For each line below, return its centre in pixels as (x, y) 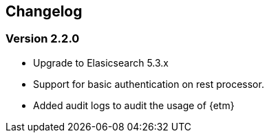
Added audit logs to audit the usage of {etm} (134, 105)
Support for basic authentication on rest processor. (149, 84)
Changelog (44, 11)
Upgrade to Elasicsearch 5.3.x (101, 62)
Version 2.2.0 (43, 39)
